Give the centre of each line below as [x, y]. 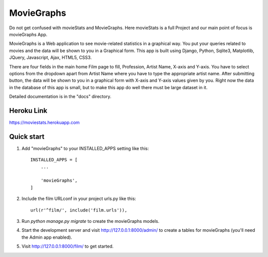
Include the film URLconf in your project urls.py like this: [79, 199]
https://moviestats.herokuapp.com [44, 122]
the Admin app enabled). [47, 237]
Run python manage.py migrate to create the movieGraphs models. [91, 221]
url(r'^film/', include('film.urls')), [79, 210]
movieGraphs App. [28, 34]
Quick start [27, 136]
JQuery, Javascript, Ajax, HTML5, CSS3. [50, 57]
